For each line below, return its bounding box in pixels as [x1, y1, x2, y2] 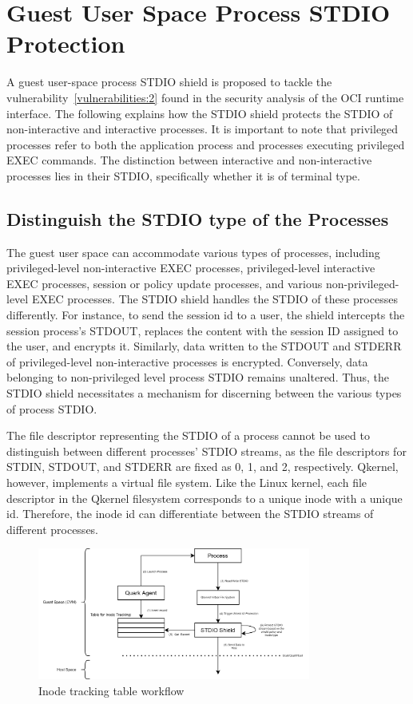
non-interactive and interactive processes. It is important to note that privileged [6, 121, 399, 137]
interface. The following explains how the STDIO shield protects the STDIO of [6, 105, 393, 121]
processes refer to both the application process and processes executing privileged [6, 136, 405, 152]
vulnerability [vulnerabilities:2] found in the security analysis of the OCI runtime [6, 89, 404, 105]
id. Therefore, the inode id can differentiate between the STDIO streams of [6, 505, 374, 522]
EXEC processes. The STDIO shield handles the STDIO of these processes [31, 291, 398, 307]
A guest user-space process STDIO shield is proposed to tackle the [6, 73, 332, 90]
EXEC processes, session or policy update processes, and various [6, 275, 323, 291]
